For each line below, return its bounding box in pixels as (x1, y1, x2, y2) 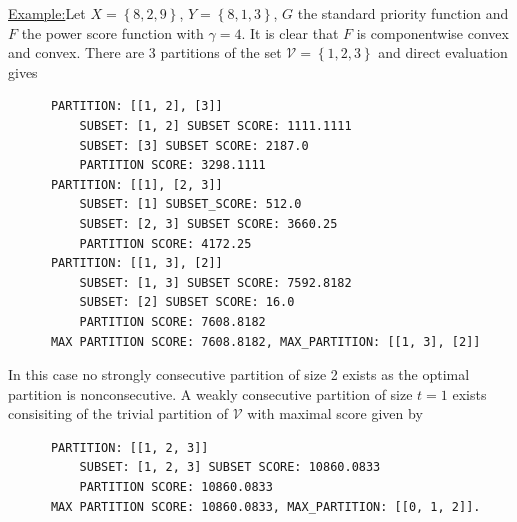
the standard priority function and (297, 3, 509, 23)
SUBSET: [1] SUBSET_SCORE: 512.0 (79, 197, 302, 212)
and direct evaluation (378, 42, 508, 63)
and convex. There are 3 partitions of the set (8, 42, 282, 63)
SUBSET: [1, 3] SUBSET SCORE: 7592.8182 (79, 275, 352, 290)
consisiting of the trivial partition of (8, 403, 228, 424)
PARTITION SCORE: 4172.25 (79, 236, 252, 251)
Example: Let (8, 3, 86, 23)
